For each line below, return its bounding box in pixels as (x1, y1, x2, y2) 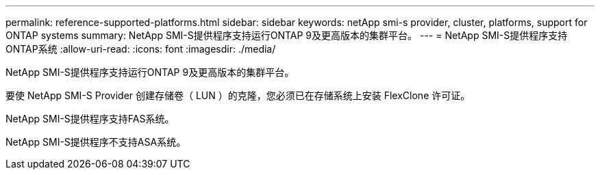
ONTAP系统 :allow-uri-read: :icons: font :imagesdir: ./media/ (5, 43, 276, 55)
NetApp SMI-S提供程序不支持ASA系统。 (5, 136, 186, 148)
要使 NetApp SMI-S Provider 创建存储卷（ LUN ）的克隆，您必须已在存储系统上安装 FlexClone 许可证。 (5, 90, 471, 101)
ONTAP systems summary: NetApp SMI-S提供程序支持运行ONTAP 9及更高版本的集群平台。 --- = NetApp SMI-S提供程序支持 (5, 29, 568, 41)
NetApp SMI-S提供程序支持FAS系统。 (5, 113, 175, 124)
